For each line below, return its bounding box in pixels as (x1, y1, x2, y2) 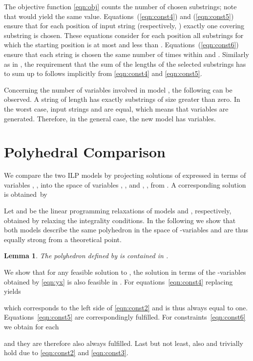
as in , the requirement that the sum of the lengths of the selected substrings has (4, 58, 246, 69)
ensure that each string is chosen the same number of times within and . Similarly (4, 49, 249, 59)
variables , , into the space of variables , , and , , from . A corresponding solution (4, 179, 246, 190)
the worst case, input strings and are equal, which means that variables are (4, 103, 229, 114)
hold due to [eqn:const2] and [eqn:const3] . (4, 347, 128, 358)
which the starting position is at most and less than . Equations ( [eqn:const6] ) (4, 39, 239, 50)
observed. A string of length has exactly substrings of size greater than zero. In (4, 94, 240, 104)
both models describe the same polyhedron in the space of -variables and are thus (4, 225, 248, 235)
